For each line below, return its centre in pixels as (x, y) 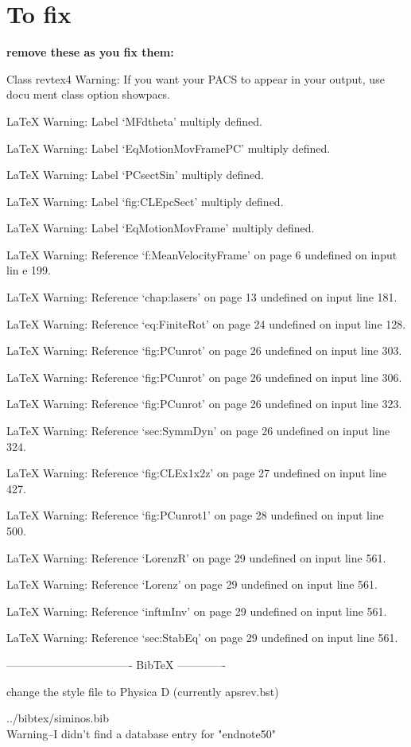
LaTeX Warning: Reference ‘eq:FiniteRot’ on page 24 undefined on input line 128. (206, 323)
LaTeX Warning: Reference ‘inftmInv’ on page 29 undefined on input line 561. (197, 611)
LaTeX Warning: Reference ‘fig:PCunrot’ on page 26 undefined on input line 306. (204, 377)
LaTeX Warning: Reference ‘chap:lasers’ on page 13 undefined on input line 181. (202, 297)
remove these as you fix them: (90, 52)
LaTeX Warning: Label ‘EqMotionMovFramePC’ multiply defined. (169, 148)
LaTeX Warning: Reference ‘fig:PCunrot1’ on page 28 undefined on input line (195, 515)
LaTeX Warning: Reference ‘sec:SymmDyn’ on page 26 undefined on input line (198, 431)
